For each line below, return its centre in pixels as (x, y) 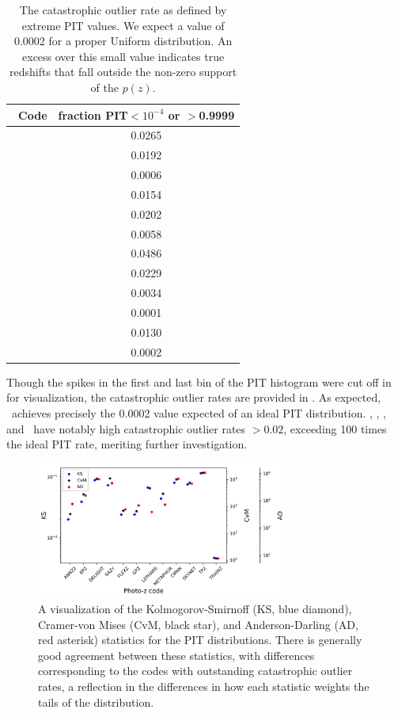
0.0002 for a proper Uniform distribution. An (123, 41)
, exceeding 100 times (335, 428)
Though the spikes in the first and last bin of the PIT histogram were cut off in (199, 381)
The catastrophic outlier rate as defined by (123, 10)
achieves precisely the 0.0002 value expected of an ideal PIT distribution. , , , (199, 412)
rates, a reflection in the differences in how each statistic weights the (204, 686)
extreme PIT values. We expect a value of (123, 25)
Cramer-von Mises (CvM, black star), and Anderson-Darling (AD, (198, 624)
